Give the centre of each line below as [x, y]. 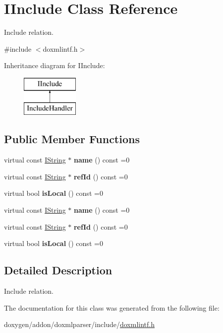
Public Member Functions [72, 139]
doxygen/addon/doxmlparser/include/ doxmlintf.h [79, 324]
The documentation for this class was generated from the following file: [112, 307]
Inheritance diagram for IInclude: [55, 65]
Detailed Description [58, 270]
